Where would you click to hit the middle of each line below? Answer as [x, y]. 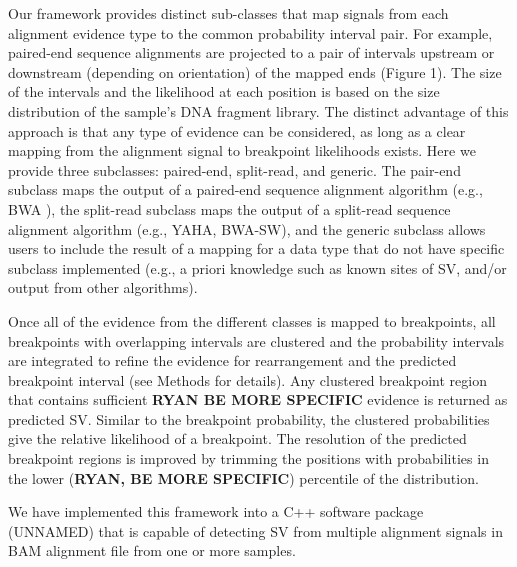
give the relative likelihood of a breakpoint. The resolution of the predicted [237, 438]
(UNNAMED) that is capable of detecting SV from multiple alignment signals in [255, 530]
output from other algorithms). [103, 287]
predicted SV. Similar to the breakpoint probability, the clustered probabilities [249, 418]
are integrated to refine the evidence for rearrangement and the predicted [232, 360]
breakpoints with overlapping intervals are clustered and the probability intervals [256, 340]
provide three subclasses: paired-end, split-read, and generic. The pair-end [234, 169]
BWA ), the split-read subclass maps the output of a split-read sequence [229, 208]
